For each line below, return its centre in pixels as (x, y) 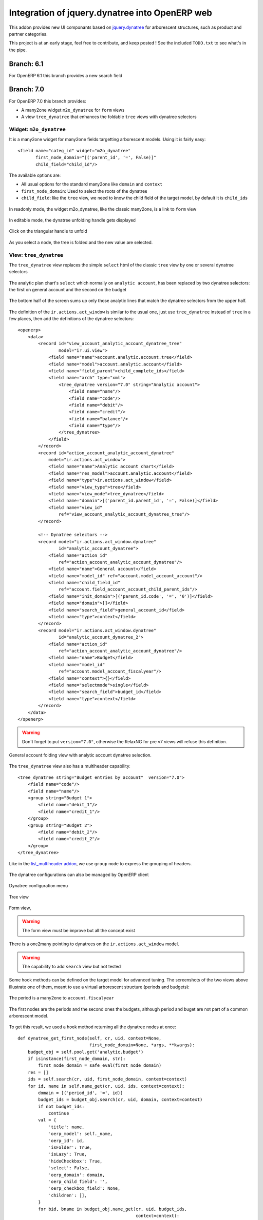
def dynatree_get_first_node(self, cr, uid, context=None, (90, 1038)
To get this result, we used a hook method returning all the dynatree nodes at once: (93, 1027)
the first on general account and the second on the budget (68, 290)
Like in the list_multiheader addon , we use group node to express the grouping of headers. (100, 863)
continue (59, 1113)
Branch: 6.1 (26, 64)
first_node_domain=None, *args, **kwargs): (142, 1045)
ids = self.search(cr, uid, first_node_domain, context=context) (107, 1079)
